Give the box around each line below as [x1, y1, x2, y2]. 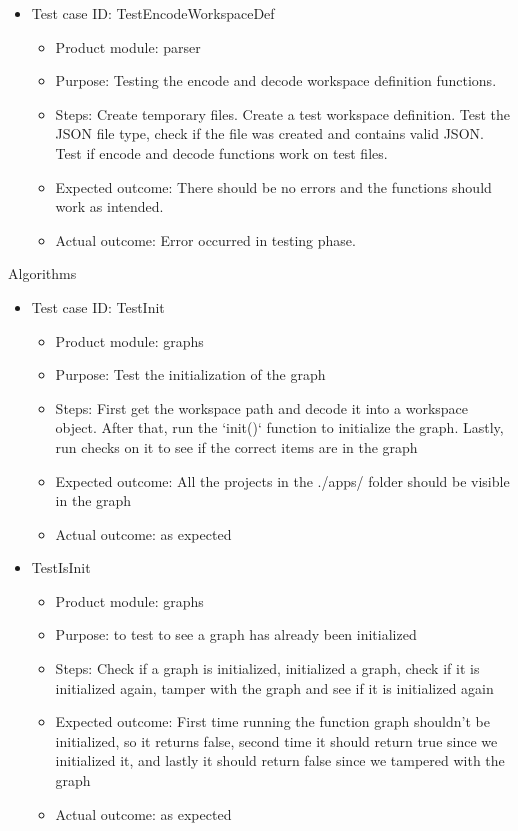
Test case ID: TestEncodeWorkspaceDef [31, 3, 275, 23]
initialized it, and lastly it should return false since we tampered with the [55, 750, 505, 771]
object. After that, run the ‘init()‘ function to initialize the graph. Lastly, [55, 417, 504, 438]
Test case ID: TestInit [31, 296, 165, 317]
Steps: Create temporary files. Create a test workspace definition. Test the [55, 103, 510, 124]
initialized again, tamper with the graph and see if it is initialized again [55, 677, 494, 698]
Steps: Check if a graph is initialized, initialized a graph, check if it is [55, 658, 480, 679]
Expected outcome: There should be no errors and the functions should [55, 176, 492, 197]
